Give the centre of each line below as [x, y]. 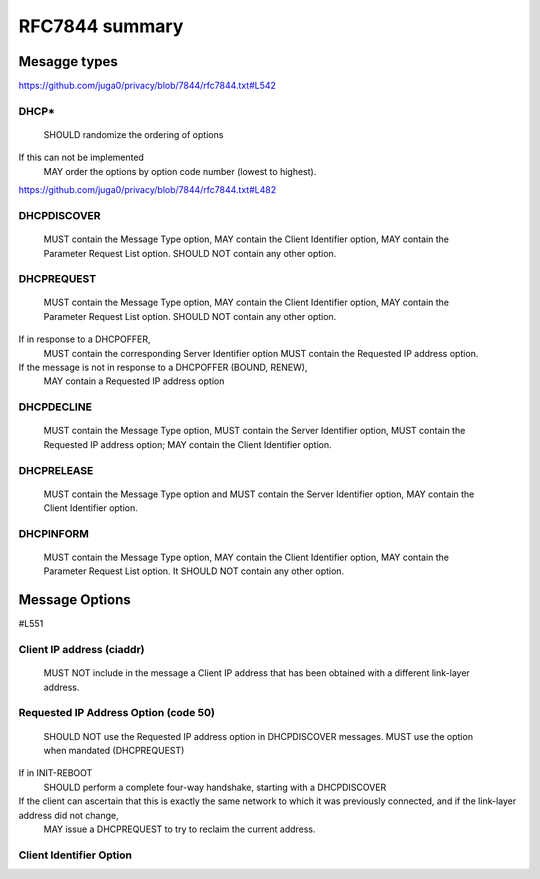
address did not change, [68, 815]
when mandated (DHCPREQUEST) [114, 751]
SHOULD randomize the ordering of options [133, 135]
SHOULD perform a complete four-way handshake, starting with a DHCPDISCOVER [215, 787]
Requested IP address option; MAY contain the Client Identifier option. [187, 444]
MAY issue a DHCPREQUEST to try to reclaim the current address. [179, 829]
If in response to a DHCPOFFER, [84, 339]
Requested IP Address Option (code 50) [116, 713]
